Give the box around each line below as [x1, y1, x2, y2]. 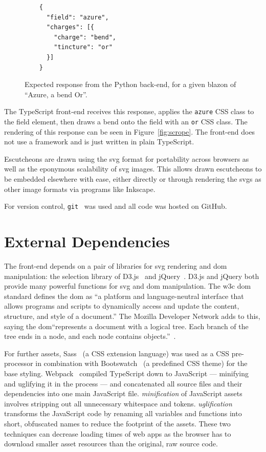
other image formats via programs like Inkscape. [4, 183, 156, 194]
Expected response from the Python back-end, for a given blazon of [25, 79, 236, 90]
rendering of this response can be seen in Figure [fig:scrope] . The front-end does [4, 126, 255, 137]
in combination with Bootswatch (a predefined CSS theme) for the [35, 358, 248, 369]
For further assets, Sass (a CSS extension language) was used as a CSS [4, 348, 230, 358]
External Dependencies [4, 231, 170, 252]
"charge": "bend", [54, 33, 116, 41]
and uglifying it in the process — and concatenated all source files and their [4, 378, 242, 389]
